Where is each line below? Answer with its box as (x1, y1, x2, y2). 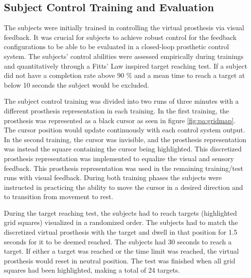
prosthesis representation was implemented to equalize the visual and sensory (4, 153, 234, 163)
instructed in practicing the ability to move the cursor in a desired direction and (4, 182, 243, 192)
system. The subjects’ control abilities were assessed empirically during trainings (4, 51, 244, 61)
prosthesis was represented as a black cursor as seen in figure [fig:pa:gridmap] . (4, 115, 236, 125)
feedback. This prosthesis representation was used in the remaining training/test (4, 163, 243, 173)
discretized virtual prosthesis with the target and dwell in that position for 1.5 (4, 227, 237, 237)
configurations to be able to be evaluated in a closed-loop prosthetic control (4, 41, 229, 52)
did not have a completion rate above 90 (4, 70, 124, 80)
